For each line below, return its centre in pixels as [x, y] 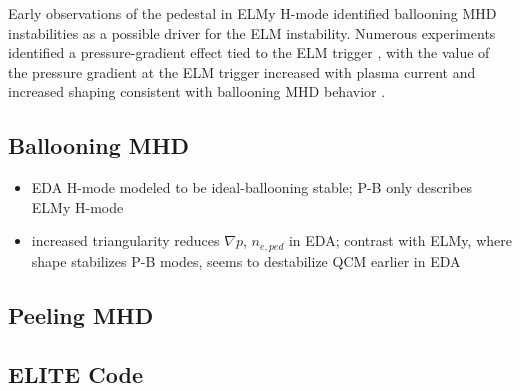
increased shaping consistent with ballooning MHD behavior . [197, 91]
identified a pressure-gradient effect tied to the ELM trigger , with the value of [249, 52]
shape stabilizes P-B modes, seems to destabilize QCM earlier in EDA [246, 260]
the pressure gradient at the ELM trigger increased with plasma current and [242, 71]
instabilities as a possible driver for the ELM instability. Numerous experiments [252, 32]
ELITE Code [75, 373]
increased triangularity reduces [125, 240]
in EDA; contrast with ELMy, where [400, 240]
